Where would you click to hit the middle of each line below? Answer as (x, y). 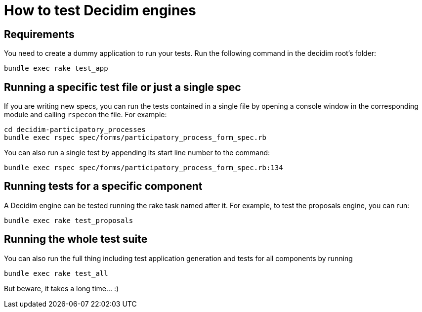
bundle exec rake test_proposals (69, 220)
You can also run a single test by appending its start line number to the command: (137, 153)
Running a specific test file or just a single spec (123, 87)
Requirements (39, 34)
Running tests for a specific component (103, 186)
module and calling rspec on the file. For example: (85, 115)
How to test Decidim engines (100, 10)
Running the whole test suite (76, 239)
